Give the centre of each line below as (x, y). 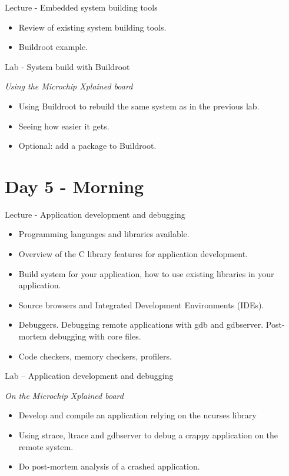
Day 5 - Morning (74, 186)
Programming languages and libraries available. (104, 234)
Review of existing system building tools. (92, 27)
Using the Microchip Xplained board (69, 86)
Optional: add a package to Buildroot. (87, 146)
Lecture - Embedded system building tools (81, 7)
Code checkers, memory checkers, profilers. (95, 356)
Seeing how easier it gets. (64, 126)
